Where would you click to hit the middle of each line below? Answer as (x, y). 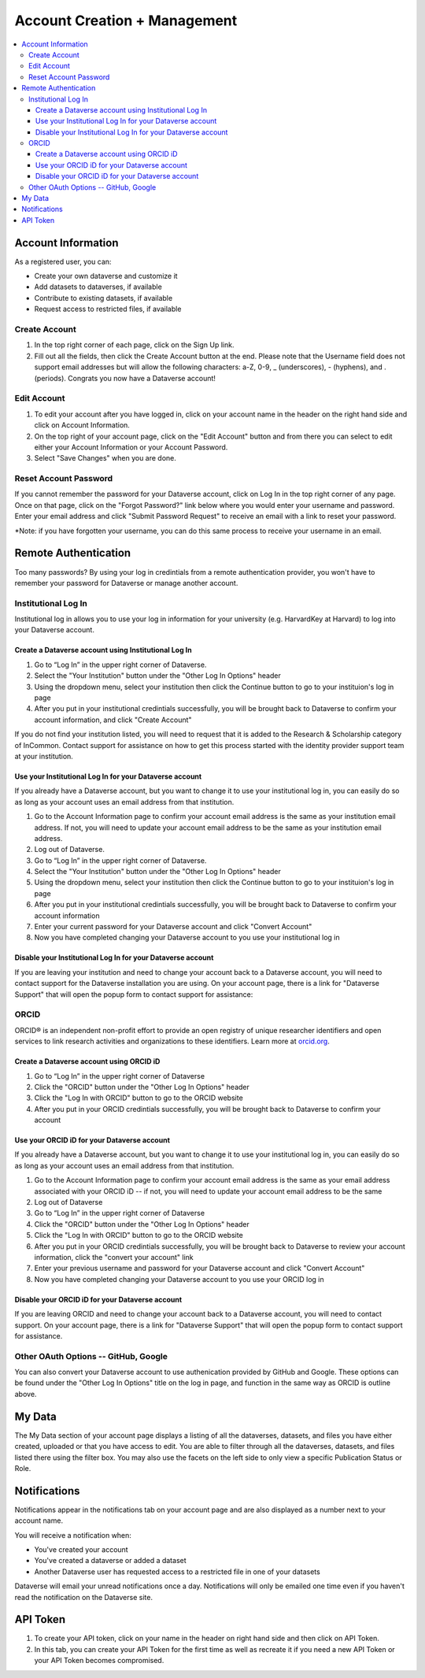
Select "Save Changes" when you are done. (105, 458)
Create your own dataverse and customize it (106, 276)
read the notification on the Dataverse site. (84, 1597)
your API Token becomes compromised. (99, 1661)
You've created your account (81, 1550)
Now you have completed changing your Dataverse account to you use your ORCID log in (179, 1279)
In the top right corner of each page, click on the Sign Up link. (134, 345)
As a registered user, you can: (63, 261)
